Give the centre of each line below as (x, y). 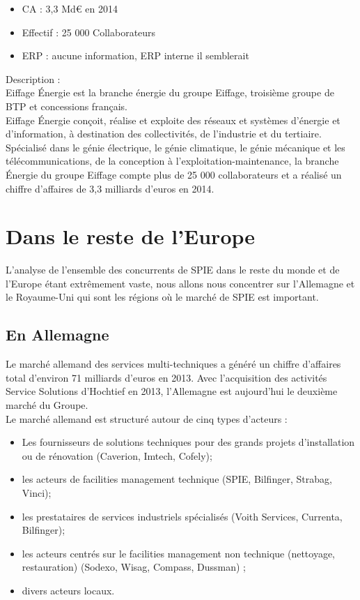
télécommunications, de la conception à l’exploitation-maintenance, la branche (172, 161)
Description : (33, 78)
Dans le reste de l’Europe (131, 236)
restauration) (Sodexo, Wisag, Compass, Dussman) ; (134, 567)
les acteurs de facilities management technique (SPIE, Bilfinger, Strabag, (177, 479)
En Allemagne (57, 335)
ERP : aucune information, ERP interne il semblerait (135, 55)
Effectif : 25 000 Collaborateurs (89, 32)
